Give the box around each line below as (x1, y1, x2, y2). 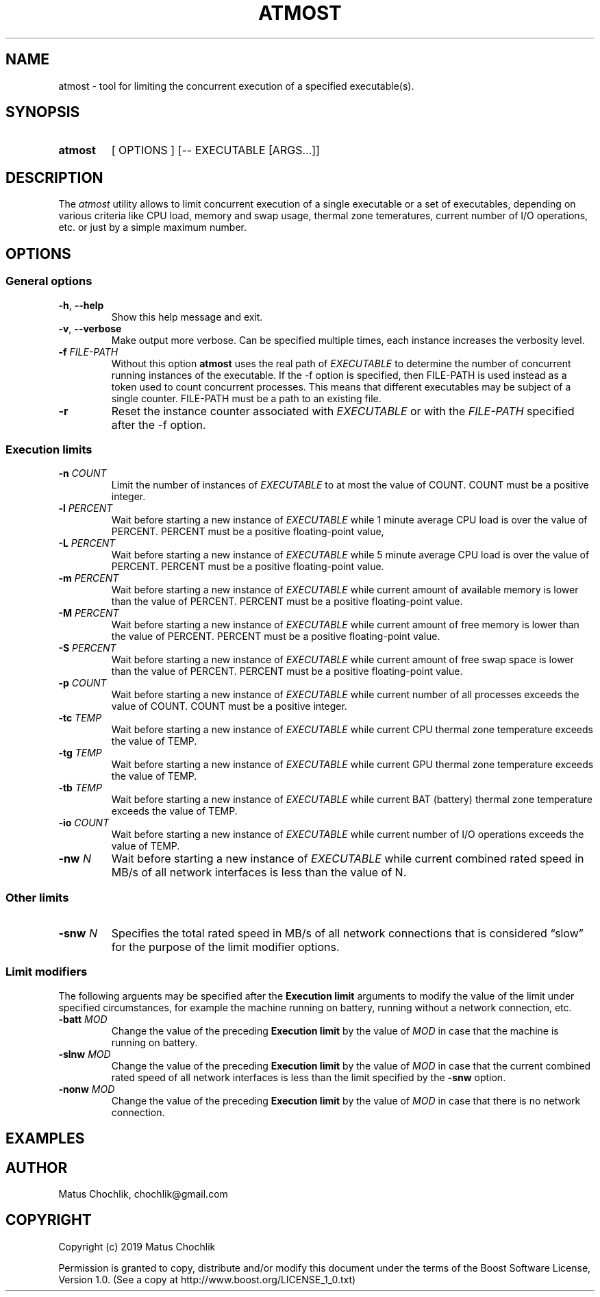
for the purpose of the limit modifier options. (111, 940, 340, 954)
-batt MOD (58, 1013, 108, 1025)
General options (5, 274, 92, 288)
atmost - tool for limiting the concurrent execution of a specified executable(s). (58, 79, 414, 92)
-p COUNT (58, 677, 107, 689)
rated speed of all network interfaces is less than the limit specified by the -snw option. (111, 1071, 506, 1083)
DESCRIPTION (5, 169, 103, 186)
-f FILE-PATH (58, 345, 118, 358)
